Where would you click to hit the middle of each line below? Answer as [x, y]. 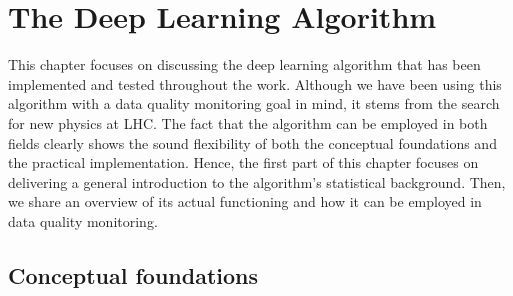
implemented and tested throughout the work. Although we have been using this [255, 83]
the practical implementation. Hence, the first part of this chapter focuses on [243, 162]
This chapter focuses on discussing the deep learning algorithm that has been [244, 64]
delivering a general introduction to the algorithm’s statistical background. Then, [257, 181]
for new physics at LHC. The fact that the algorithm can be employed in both [248, 122]
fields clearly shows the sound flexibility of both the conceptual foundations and [252, 142]
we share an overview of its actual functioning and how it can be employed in [245, 201]
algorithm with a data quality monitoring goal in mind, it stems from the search [254, 103]
